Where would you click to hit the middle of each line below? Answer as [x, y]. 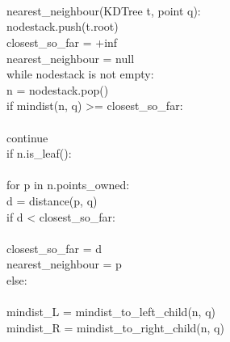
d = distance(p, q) [52, 200]
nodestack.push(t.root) [63, 26]
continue [27, 137]
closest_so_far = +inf [62, 42]
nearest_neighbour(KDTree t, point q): [104, 10]
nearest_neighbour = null [71, 58]
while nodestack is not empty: [80, 74]
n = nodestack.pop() [58, 89]
